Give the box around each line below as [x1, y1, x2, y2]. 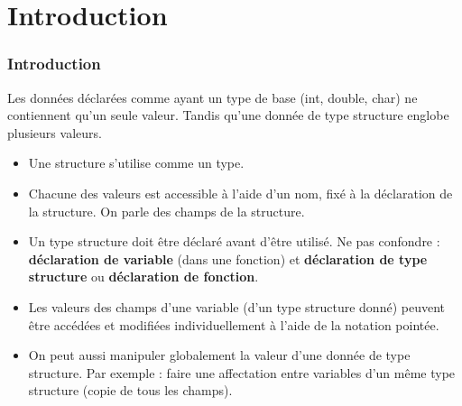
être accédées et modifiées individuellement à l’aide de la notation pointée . [28, 315, 439, 334]
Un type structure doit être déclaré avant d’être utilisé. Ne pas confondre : [28, 232, 440, 251]
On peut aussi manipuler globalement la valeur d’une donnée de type [28, 346, 411, 364]
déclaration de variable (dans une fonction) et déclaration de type [28, 249, 428, 268]
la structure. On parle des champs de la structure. [28, 201, 305, 220]
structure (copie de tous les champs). [28, 381, 233, 400]
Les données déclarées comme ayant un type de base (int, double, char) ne [7, 88, 418, 106]
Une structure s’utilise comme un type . [28, 153, 245, 172]
